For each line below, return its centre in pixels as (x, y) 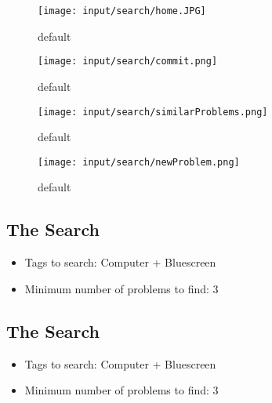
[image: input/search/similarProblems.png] (153, 112)
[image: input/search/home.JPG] (122, 11)
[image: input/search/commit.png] (128, 62)
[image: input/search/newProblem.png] (139, 162)
